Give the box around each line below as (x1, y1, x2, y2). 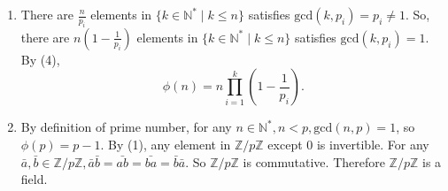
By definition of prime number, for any (20, 118, 232, 136)
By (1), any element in (108, 134, 231, 153)
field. (20, 170, 48, 188)
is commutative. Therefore (243, 152, 385, 171)
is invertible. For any (316, 134, 429, 153)
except (267, 134, 303, 153)
